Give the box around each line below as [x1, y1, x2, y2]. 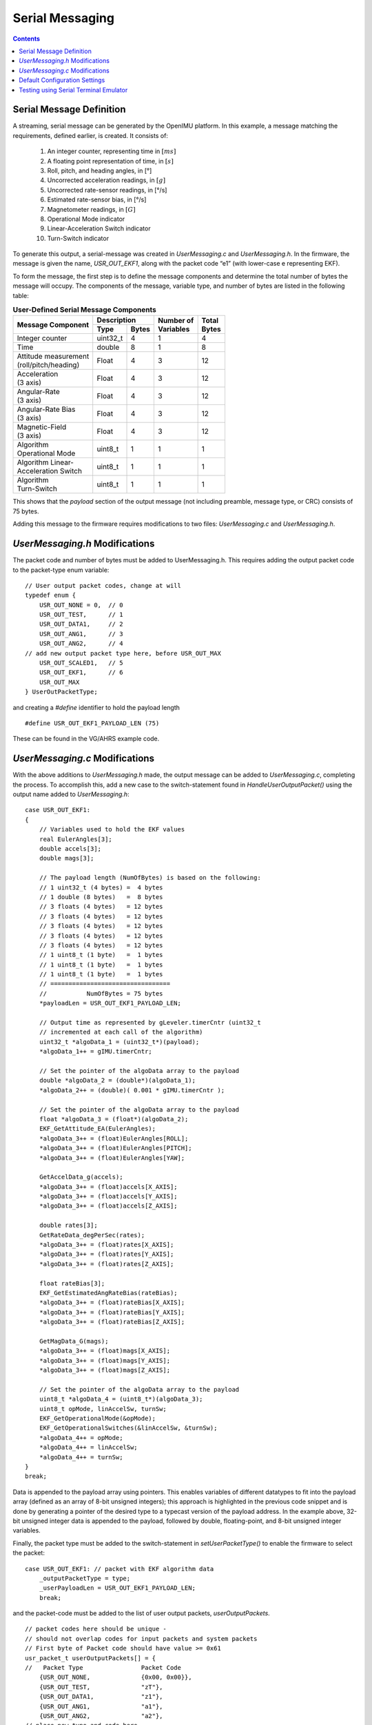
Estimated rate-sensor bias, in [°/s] [47, 195, 147, 204]
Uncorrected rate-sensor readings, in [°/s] [47, 186, 167, 194]
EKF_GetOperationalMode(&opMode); [39, 1414, 156, 1423]
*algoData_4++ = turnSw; [39, 1453, 123, 1461]
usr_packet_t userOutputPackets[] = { [25, 1654, 156, 1662]
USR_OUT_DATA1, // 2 [39, 620, 123, 628]
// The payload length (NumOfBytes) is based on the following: [39, 874, 261, 882]
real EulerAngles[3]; [39, 835, 113, 843]
